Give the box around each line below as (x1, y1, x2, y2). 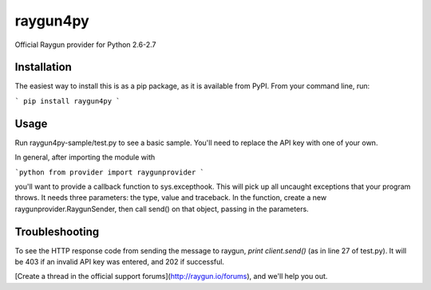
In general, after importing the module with (14, 152, 156, 163)
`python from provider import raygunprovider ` (14, 167, 205, 177)
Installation (14, 61, 72, 74)
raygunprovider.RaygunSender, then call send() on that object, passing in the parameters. (14, 204, 309, 214)
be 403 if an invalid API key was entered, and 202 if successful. (14, 257, 225, 266)
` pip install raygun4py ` (14, 96, 121, 105)
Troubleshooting (14, 225, 100, 238)
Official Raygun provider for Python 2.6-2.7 (14, 40, 156, 49)
